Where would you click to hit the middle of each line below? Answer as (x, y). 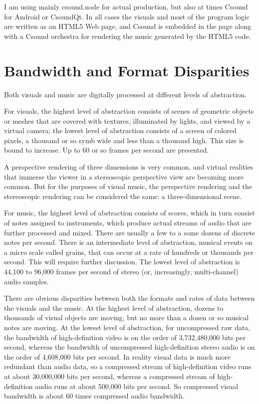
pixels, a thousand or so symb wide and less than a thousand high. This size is (124, 140)
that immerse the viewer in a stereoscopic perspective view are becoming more (124, 176)
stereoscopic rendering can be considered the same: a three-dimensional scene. (123, 196)
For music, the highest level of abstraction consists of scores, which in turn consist (129, 213)
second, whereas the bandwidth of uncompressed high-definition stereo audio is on (129, 347)
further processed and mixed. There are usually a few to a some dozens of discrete (130, 232)
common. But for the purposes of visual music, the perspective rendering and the (128, 186)
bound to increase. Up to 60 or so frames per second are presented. (107, 150)
